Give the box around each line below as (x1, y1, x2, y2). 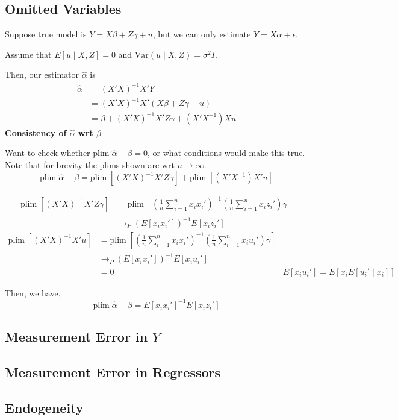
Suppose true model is (5, 28, 87, 40)
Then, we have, (5, 286, 61, 299)
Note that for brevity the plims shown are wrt (5, 158, 175, 171)
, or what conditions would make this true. (148, 146, 305, 159)
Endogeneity (5, 398, 84, 416)
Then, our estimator (5, 68, 79, 81)
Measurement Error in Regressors (5, 362, 221, 381)
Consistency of (5, 126, 67, 139)
